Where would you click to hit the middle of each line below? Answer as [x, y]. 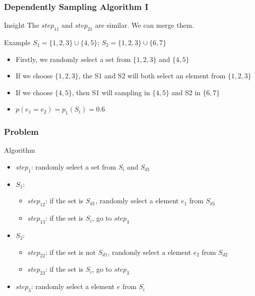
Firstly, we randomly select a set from [73, 59]
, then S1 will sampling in [111, 92]
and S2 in [186, 92]
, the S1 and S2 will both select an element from [152, 76]
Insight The [22, 25]
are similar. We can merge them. [144, 25]
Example [17, 42]
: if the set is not [71, 252]
